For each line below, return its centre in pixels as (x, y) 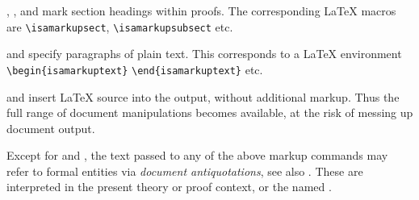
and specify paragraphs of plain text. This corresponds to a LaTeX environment (204, 54)
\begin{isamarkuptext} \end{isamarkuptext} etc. (135, 69)
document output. (51, 128)
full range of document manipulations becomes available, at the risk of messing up (210, 112)
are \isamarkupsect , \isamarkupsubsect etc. (120, 26)
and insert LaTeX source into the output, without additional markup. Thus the (203, 96)
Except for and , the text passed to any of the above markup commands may (197, 155)
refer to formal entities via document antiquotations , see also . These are (185, 171)
